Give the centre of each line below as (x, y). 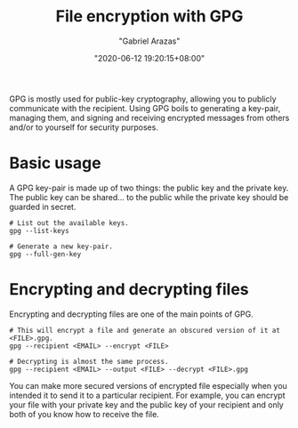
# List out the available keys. (69, 223)
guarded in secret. (43, 206)
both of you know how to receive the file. (85, 414)
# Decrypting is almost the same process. (89, 361)
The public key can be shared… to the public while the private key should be (149, 197)
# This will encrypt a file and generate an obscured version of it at (145, 330)
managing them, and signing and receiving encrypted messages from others (149, 117)
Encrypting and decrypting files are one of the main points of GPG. (131, 314)
